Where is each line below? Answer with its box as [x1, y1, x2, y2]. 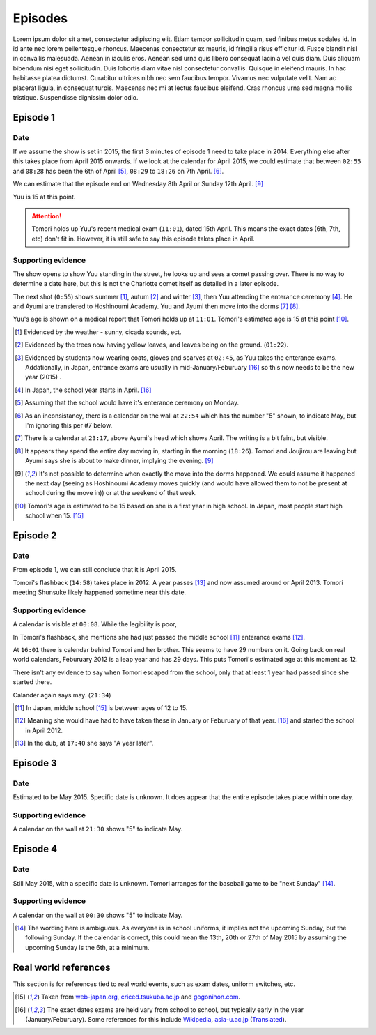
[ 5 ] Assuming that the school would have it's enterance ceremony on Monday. [15, 398, 240, 407]
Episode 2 [13, 529, 57, 541]
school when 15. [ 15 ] [25, 511, 84, 520]
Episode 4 [13, 843, 58, 855]
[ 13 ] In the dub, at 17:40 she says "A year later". [15, 739, 154, 748]
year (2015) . [25, 373, 62, 381]
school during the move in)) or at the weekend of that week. [25, 489, 198, 497]
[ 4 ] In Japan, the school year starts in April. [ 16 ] [15, 386, 152, 394]
